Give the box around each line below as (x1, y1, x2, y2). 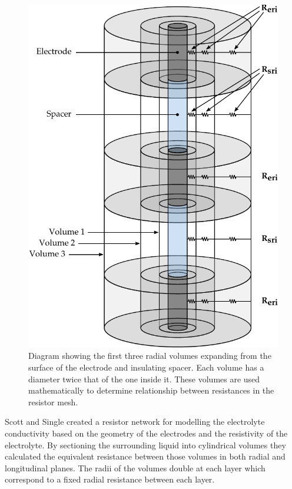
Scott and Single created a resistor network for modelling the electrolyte (5, 415, 265, 428)
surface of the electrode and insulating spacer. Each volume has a (28, 361, 264, 373)
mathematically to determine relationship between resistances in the (28, 384, 274, 397)
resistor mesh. (28, 395, 78, 408)
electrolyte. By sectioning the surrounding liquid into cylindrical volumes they (5, 438, 286, 451)
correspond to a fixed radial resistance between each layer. (5, 473, 215, 485)
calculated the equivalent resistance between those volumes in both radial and (5, 450, 286, 462)
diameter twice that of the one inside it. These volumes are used (28, 372, 260, 385)
